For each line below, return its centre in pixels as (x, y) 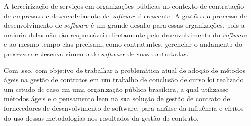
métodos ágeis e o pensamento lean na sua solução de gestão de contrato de (117, 99)
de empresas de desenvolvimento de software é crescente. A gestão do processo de (125, 15)
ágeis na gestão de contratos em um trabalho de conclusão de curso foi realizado (124, 80)
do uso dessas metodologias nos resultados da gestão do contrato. (101, 117)
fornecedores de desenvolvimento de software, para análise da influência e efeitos (124, 108)
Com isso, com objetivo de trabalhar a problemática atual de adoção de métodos (125, 70)
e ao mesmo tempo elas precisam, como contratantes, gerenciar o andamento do (123, 44)
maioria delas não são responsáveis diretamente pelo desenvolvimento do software (125, 34)
